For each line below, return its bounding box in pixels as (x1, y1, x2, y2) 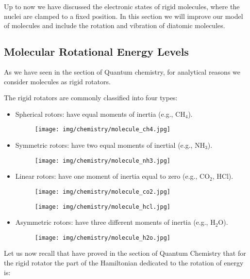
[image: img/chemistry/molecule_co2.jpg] (34, 188, 170, 195)
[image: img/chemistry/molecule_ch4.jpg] (34, 126, 170, 133)
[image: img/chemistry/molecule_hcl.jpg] (34, 203, 170, 210)
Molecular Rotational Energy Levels (4, 44, 189, 59)
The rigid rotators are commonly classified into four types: (4, 93, 178, 103)
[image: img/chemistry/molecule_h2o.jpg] (34, 234, 170, 241)
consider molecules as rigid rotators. (4, 76, 111, 86)
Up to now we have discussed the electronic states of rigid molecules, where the (4, 1, 240, 11)
